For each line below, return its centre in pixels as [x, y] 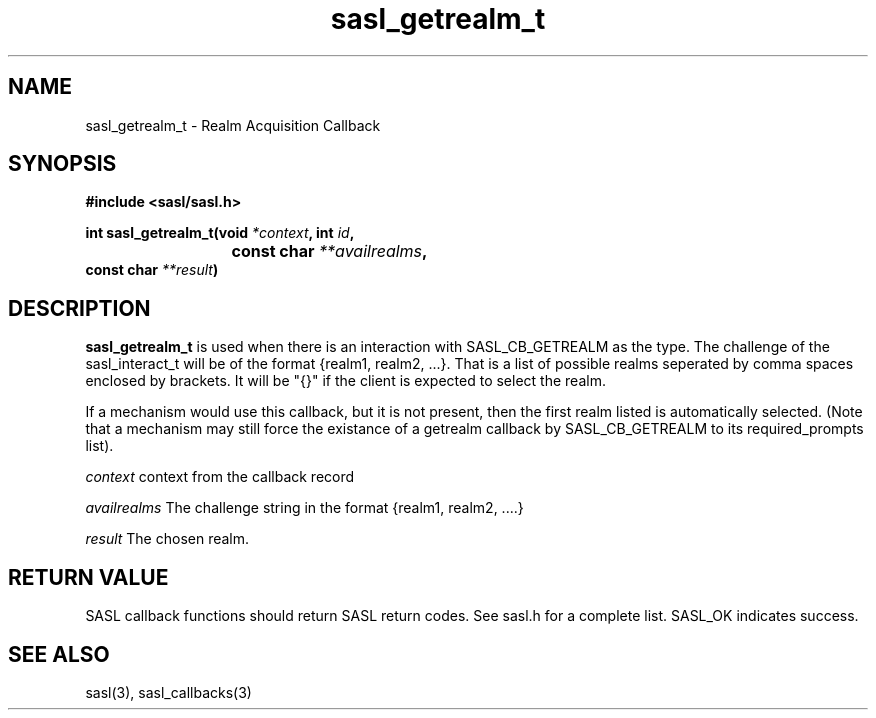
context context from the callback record [220, 477]
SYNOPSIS [62, 164]
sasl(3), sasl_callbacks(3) [168, 692]
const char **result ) [152, 270]
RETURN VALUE [88, 577]
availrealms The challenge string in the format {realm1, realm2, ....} [304, 508]
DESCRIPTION [79, 308]
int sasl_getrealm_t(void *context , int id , [220, 233]
